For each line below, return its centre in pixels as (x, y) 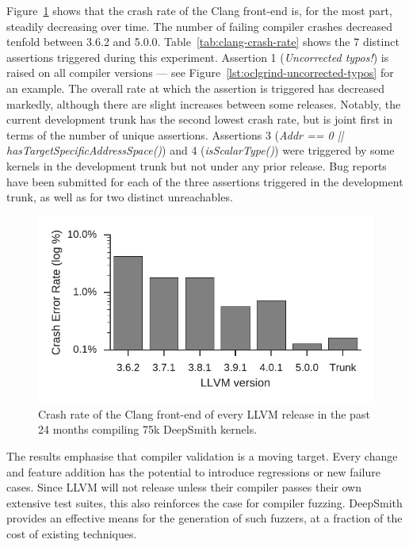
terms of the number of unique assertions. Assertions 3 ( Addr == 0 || (175, 134)
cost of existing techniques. (72, 534)
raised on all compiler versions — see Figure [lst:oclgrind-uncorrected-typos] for (200, 73)
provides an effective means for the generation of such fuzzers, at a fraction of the (204, 518)
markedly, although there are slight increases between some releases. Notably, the (204, 103)
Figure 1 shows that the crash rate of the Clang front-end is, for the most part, (199, 10)
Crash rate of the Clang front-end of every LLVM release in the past (204, 413)
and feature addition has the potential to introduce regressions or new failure (193, 471)
